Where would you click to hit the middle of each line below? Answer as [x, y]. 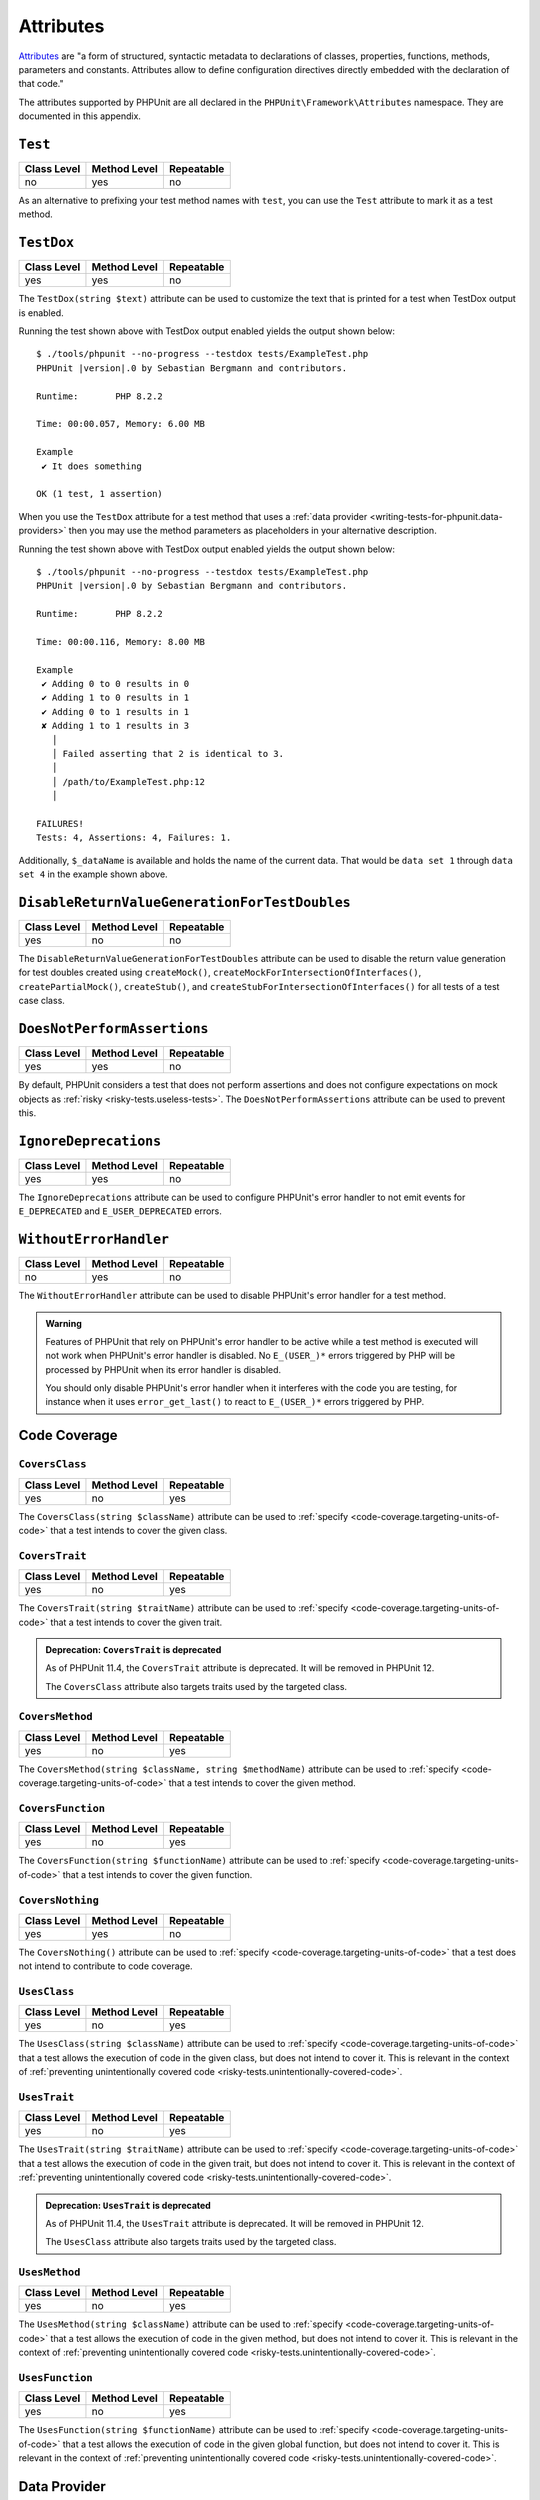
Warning [63, 1323]
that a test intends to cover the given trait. [136, 1622]
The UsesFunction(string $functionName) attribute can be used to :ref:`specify [194, 2430]
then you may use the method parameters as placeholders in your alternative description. [252, 531]
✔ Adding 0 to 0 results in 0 [115, 684]
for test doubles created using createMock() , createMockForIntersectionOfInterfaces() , [220, 972]
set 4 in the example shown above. [93, 874]
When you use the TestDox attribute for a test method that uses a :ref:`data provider [193, 516]
